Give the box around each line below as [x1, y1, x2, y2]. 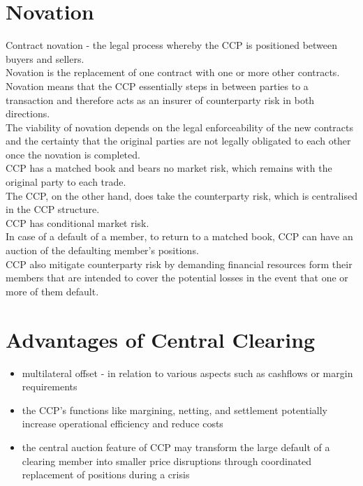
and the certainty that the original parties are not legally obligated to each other [6, 133, 351, 148]
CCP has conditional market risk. [6, 215, 149, 230]
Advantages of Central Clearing [6, 325, 316, 353]
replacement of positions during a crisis [22, 467, 190, 482]
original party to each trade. [6, 175, 126, 189]
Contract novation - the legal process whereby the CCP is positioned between [6, 38, 338, 52]
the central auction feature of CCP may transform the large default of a [22, 439, 330, 454]
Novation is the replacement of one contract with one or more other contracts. [6, 65, 340, 80]
